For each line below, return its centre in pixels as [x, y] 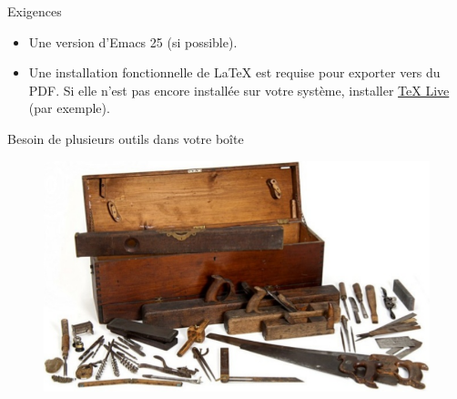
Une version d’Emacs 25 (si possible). [133, 41]
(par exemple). [69, 108]
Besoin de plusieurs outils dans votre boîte [126, 138]
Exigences [35, 11]
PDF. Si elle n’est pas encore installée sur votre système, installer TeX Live [239, 90]
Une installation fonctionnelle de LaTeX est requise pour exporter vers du [234, 72]
